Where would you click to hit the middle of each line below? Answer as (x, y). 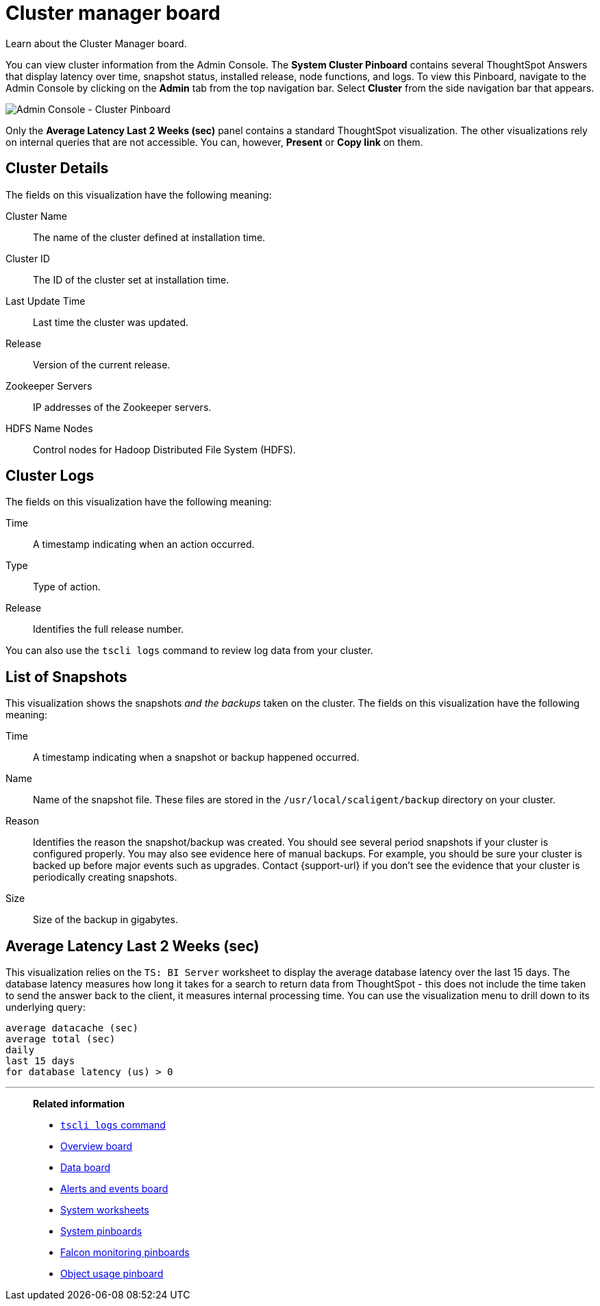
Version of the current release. (102, 364)
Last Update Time (46, 301)
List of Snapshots (66, 677)
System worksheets (105, 1210)
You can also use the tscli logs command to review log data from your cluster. (189, 651)
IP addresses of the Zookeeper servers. (122, 407)
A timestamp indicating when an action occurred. (144, 544)
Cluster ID (28, 258)
